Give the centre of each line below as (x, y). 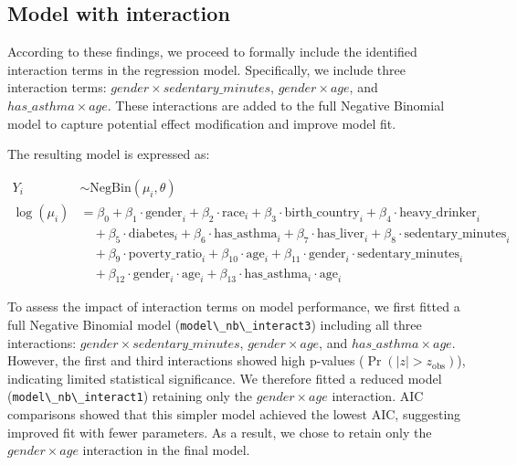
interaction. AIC (378, 396)
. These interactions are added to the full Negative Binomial (276, 105)
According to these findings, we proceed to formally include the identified (212, 52)
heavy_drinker (438, 212)
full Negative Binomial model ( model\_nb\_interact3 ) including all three (215, 324)
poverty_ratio (165, 254)
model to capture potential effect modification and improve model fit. (202, 123)
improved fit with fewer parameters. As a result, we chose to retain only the (220, 432)
